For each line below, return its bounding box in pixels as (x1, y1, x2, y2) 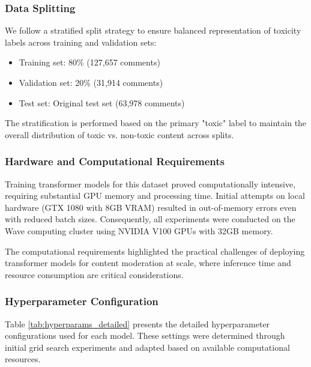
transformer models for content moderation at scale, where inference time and (5, 256, 291, 269)
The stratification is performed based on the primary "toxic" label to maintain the (5, 117, 307, 129)
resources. (5, 353, 41, 365)
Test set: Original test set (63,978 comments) (19, 96, 185, 109)
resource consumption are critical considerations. (5, 268, 184, 281)
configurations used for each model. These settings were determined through (5, 329, 285, 342)
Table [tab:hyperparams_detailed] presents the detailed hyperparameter (5, 317, 270, 330)
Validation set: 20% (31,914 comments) (19, 76, 163, 88)
